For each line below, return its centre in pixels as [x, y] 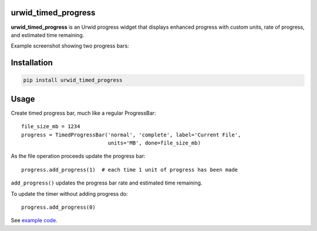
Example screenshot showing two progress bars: [70, 46]
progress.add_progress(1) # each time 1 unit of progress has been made [130, 170]
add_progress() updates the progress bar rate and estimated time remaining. [107, 183]
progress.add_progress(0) [59, 207]
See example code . [34, 220]
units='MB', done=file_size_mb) [154, 143]
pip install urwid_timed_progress [73, 80]
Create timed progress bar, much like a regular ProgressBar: [83, 113]
